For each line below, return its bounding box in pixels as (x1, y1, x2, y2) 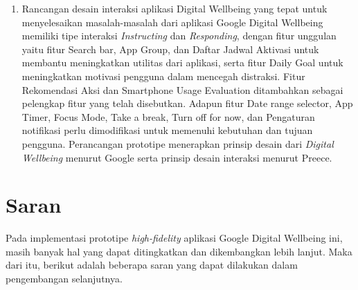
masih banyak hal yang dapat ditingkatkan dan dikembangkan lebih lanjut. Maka (6, 244, 352, 258)
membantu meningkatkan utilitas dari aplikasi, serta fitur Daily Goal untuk (21, 55, 343, 70)
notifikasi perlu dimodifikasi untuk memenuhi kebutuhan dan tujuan (21, 123, 313, 137)
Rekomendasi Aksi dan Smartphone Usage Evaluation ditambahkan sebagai (21, 82, 343, 97)
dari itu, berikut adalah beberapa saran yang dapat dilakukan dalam (6, 258, 298, 272)
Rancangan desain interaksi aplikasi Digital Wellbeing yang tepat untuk (21, 1, 328, 15)
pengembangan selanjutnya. (6, 271, 123, 286)
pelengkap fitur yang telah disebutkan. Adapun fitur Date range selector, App (21, 96, 353, 110)
